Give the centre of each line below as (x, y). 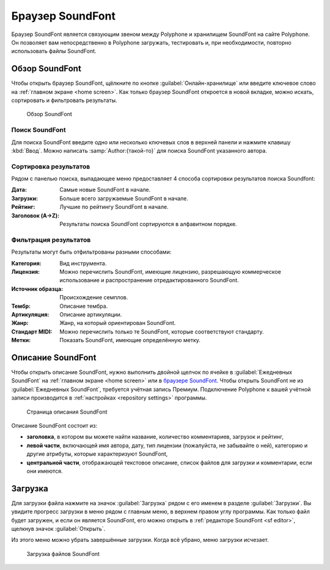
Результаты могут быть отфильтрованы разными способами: (91, 252)
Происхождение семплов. (94, 298)
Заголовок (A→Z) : (35, 215)
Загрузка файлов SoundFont (63, 554)
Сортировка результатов (51, 166)
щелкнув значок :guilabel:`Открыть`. (58, 528)
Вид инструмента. (83, 263)
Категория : (27, 263)
